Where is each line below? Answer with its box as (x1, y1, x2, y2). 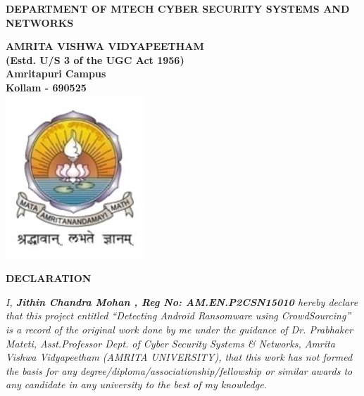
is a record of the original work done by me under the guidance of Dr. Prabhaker (6, 321, 353, 336)
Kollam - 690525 (6, 79, 87, 94)
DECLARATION (6, 271, 92, 286)
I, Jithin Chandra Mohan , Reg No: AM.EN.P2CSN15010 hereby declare (6, 294, 358, 309)
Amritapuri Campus (6, 66, 106, 81)
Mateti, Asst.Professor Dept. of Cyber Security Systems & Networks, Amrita (6, 336, 335, 350)
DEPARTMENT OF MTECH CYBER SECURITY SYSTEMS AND (6, 1, 350, 15)
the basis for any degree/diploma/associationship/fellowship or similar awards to (6, 363, 353, 378)
